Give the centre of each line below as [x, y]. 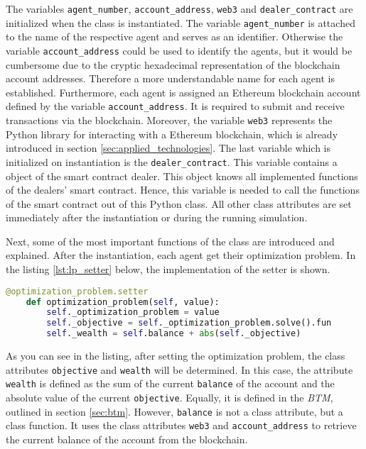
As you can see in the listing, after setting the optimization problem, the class [176, 356]
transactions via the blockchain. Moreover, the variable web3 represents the [169, 120]
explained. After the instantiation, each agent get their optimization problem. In [181, 255]
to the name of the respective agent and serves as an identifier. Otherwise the [174, 37]
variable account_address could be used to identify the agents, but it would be [179, 50]
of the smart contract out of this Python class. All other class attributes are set [179, 203]
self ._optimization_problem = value [133, 312]
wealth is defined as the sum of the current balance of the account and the [170, 383]
